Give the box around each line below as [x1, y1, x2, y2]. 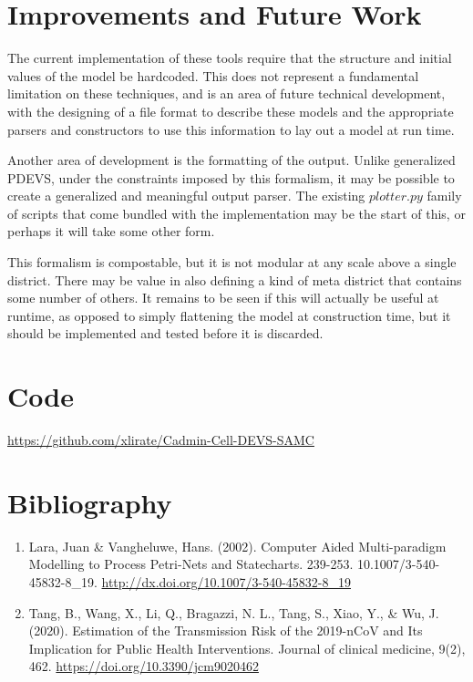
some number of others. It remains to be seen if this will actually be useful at [7, 288, 439, 307]
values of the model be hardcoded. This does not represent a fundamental [7, 66, 419, 85]
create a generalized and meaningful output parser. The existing [7, 186, 365, 205]
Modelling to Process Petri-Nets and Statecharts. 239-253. [28, 554, 354, 573]
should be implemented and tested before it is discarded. [7, 324, 324, 343]
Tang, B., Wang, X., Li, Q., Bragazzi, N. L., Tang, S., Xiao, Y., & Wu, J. [28, 603, 439, 622]
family [427, 186, 462, 205]
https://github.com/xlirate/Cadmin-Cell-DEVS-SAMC [7, 430, 314, 449]
